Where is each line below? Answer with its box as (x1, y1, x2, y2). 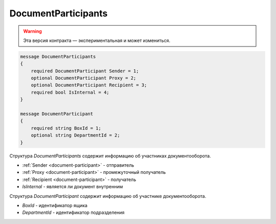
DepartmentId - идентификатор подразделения (22, 210, 125, 216)
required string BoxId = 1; (31, 125, 102, 131)
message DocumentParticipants (20, 54, 96, 59)
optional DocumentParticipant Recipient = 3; (31, 82, 147, 88)
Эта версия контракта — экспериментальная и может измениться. (23, 37, 171, 43)
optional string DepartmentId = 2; (31, 132, 120, 138)
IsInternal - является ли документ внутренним (22, 184, 123, 190)
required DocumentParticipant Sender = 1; (31, 68, 139, 74)
